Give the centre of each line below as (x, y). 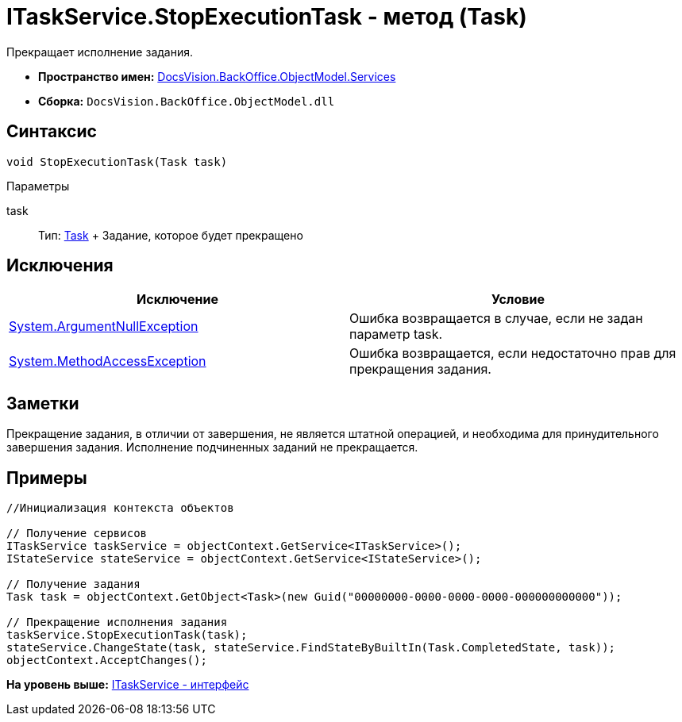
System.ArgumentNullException (104, 326)
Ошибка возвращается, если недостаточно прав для (513, 353)
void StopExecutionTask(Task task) (117, 161)
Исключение (177, 300)
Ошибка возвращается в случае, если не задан (496, 319)
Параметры (38, 186)
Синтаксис (52, 132)
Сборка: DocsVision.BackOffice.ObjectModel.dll (187, 101)
